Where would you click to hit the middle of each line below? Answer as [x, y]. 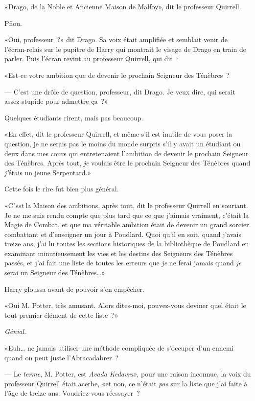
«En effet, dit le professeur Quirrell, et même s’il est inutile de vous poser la [118, 134]
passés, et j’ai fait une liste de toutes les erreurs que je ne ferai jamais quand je [123, 263]
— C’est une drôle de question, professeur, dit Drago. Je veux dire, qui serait [120, 91]
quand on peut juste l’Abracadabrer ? [62, 357]
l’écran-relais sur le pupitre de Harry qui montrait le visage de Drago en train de [125, 49]
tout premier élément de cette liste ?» [61, 315]
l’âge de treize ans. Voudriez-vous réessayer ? [72, 393]
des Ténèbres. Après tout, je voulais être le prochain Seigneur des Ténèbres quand [127, 163]
